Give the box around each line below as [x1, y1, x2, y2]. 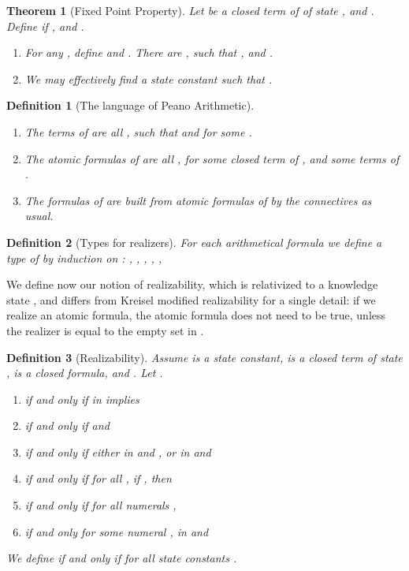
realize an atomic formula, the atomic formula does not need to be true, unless [6, 307, 386, 323]
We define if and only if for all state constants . [6, 550, 237, 566]
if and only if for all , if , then [24, 470, 172, 487]
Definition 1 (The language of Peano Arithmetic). [6, 97, 255, 114]
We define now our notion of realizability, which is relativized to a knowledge [6, 276, 378, 293]
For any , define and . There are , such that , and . [24, 44, 273, 61]
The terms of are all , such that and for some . [24, 123, 252, 140]
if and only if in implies [24, 390, 139, 407]
